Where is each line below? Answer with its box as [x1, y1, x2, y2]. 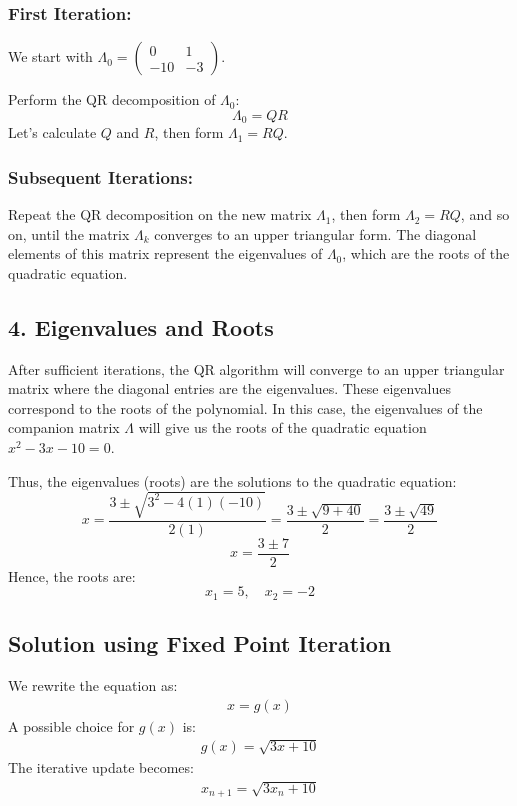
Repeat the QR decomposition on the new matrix [8, 204, 312, 225]
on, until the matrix [8, 223, 130, 244]
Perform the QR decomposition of [8, 89, 216, 110]
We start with [8, 46, 93, 67]
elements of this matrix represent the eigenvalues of [8, 243, 323, 264]
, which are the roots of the [342, 243, 510, 264]
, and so [460, 204, 510, 225]
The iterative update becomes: [8, 757, 194, 778]
